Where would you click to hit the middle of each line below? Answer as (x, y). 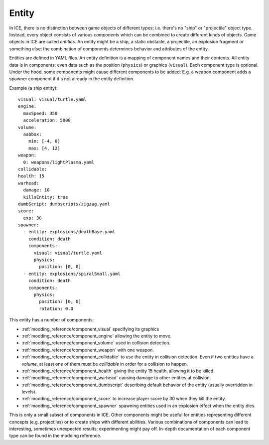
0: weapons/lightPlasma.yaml (59, 162)
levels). (29, 392)
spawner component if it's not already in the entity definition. (72, 79)
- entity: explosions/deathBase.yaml (69, 232)
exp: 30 (32, 218)
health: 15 (31, 176)
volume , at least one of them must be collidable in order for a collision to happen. (105, 364)
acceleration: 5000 (47, 120)
